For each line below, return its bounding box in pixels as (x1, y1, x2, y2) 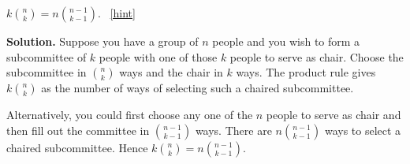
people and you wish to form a (212, 33, 360, 49)
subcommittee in (6, 64, 87, 80)
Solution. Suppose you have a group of (6, 33, 199, 49)
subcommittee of (6, 48, 87, 65)
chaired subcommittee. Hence (6, 139, 148, 155)
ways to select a (324, 121, 401, 138)
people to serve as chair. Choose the (229, 48, 404, 65)
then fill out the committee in (6, 121, 150, 138)
